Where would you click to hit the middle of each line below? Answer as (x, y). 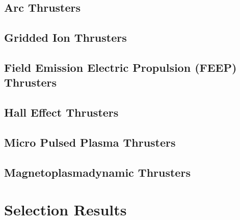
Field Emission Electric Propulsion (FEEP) (121, 67)
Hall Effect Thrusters (61, 112)
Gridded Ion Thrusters (65, 37)
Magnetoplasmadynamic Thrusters (97, 172)
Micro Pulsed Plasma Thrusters (90, 142)
